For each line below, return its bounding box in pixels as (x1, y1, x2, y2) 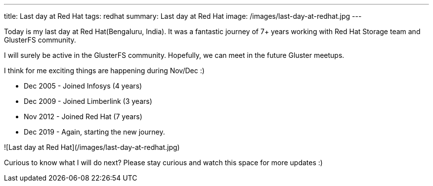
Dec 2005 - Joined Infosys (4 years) (24, 82, 142, 90)
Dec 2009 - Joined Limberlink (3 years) (24, 97, 152, 105)
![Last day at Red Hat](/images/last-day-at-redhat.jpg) (4, 143, 180, 151)
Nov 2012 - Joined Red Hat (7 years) (24, 112, 142, 121)
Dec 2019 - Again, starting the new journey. (24, 128, 165, 136)
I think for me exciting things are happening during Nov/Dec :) (4, 66, 205, 75)
